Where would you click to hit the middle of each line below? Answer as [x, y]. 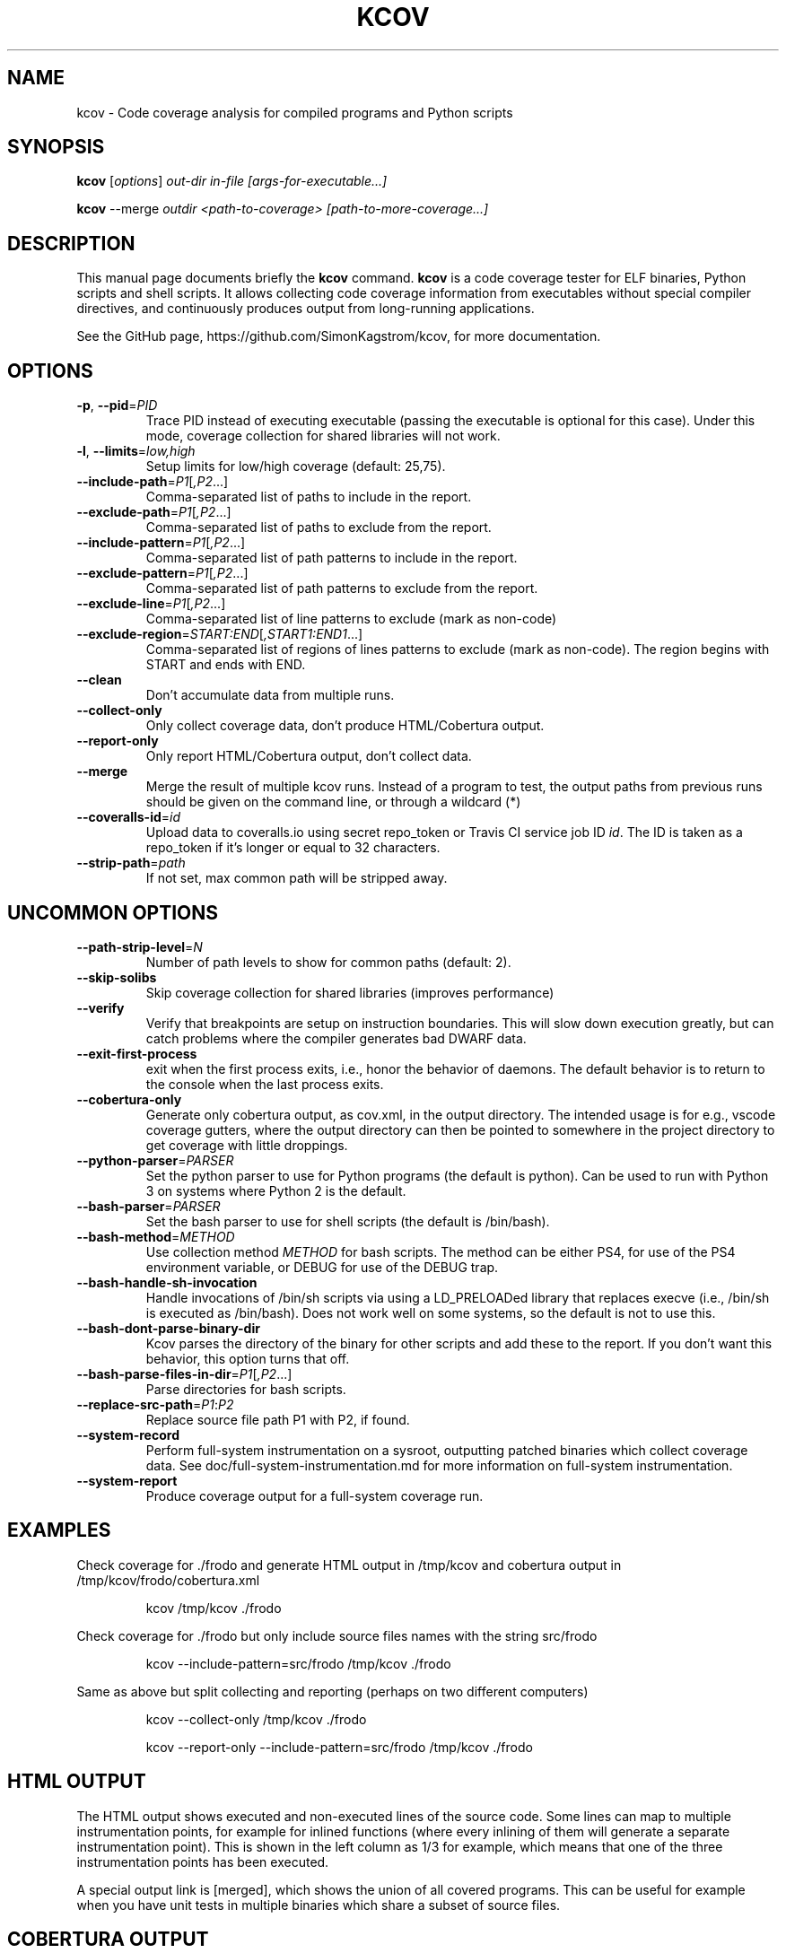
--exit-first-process [137, 1053]
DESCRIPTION [71, 243]
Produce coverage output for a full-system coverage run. [314, 1495]
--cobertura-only [129, 1099]
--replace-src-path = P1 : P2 [155, 1404]
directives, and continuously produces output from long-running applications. [306, 309]
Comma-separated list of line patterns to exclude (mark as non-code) [351, 619]
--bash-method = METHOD [156, 1236]
